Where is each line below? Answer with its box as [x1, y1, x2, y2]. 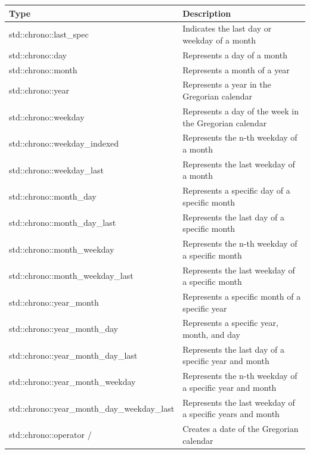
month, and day [182, 328, 241, 340]
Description [182, 7, 231, 19]
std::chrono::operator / [9, 428, 92, 440]
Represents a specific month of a [182, 290, 301, 302]
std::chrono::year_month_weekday [9, 375, 136, 388]
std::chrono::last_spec [9, 28, 89, 41]
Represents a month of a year [182, 63, 290, 76]
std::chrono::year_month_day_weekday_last [9, 402, 175, 414]
